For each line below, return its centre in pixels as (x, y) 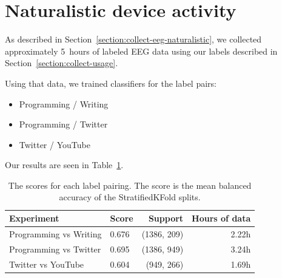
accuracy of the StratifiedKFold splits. (130, 197)
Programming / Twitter (63, 124)
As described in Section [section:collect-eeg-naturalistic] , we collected (133, 39)
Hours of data (221, 218)
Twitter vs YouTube (47, 264)
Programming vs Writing (55, 233)
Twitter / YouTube (55, 144)
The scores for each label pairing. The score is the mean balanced (130, 185)
